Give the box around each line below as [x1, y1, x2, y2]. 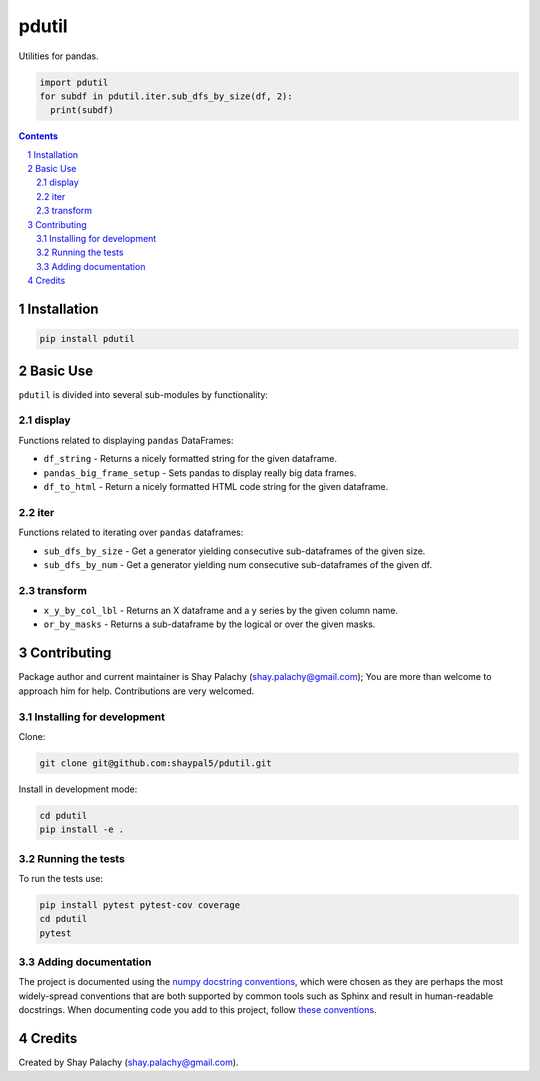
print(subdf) [50, 105, 114, 116]
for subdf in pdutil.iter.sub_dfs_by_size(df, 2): [39, 90, 294, 102]
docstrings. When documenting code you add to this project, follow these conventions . [18, 1004, 377, 1016]
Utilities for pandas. [18, 50, 99, 62]
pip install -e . [39, 824, 125, 835]
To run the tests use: [18, 872, 104, 884]
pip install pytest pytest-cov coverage [39, 899, 240, 910]
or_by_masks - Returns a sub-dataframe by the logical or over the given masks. [43, 618, 376, 630]
